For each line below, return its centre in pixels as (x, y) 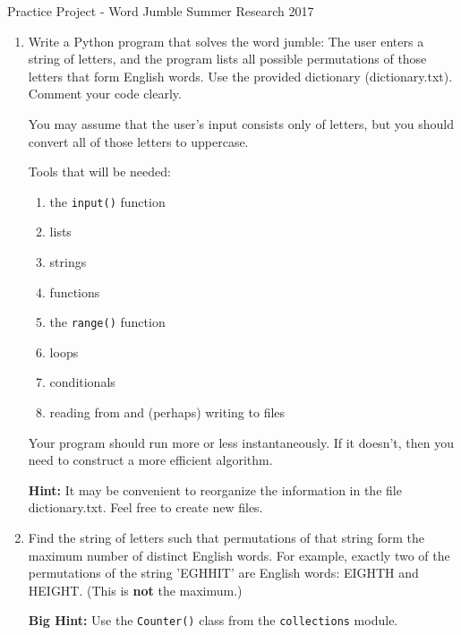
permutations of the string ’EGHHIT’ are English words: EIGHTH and (223, 573)
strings (68, 262)
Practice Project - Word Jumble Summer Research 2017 (161, 11)
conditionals (82, 382)
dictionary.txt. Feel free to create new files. (145, 507)
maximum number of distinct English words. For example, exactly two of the (239, 555)
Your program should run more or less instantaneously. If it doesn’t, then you (241, 442)
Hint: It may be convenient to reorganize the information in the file (215, 489)
